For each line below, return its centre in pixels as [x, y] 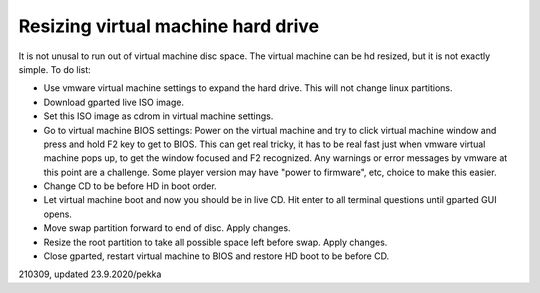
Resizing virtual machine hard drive [169, 26]
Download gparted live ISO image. [114, 102]
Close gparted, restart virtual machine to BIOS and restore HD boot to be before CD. [216, 256]
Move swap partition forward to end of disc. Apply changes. [167, 228]
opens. [57, 214]
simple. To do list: [55, 69]
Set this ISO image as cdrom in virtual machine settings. [158, 116]
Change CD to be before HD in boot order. [130, 186]
